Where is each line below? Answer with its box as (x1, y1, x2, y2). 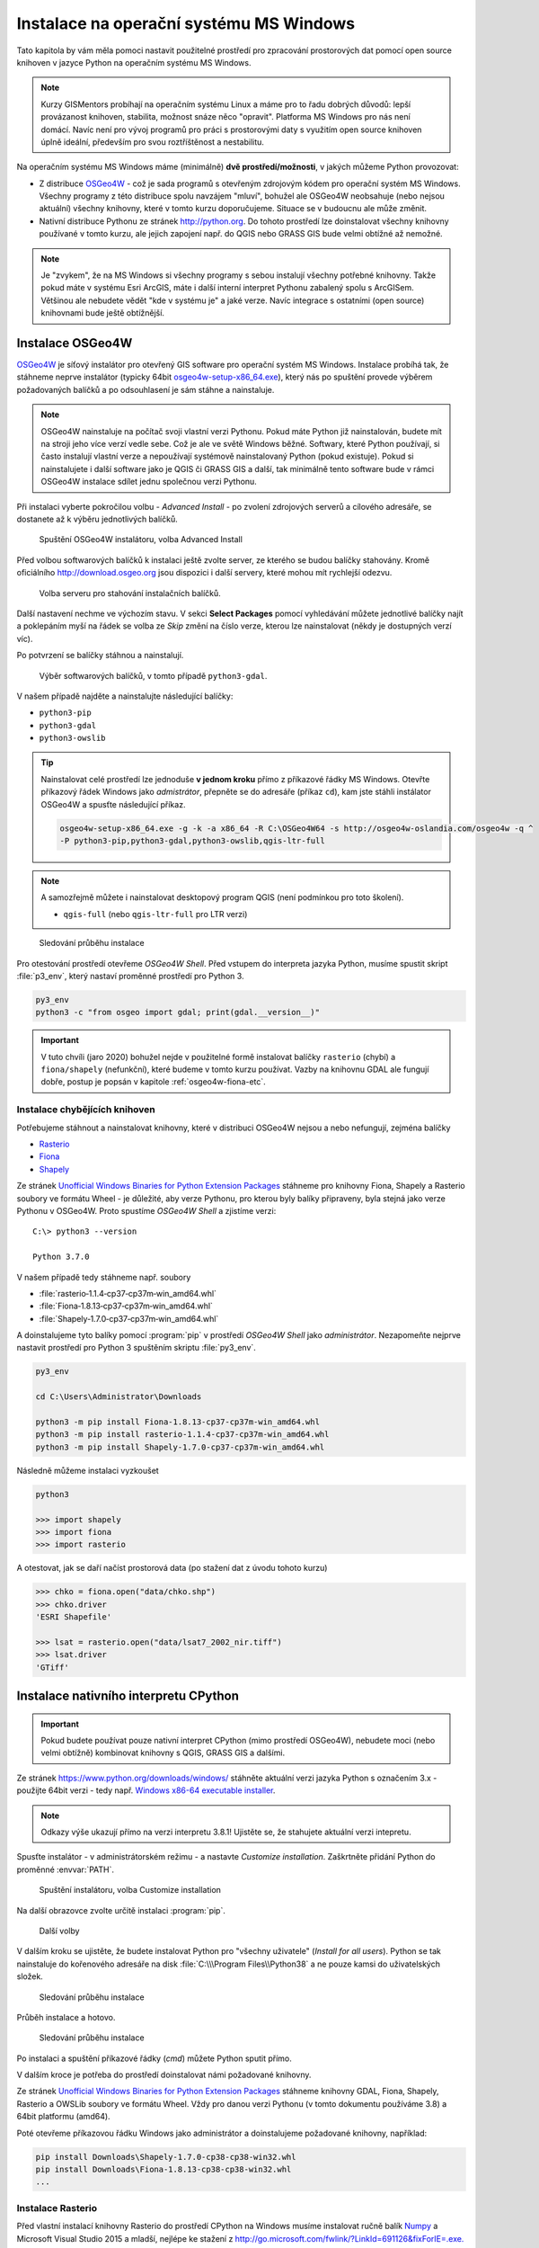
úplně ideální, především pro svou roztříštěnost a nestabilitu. (40, 136, 265, 147)
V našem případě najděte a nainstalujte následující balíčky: (16, 691, 234, 701)
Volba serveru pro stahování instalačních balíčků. (39, 587, 222, 598)
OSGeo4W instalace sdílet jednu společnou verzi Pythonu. (40, 477, 258, 487)
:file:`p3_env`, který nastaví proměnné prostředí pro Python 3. (16, 970, 244, 981)
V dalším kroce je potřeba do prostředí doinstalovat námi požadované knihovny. (16, 2069, 312, 2081)
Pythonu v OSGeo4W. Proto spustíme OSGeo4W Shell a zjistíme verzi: (16, 1205, 277, 1216)
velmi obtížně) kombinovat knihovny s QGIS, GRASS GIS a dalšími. (40, 1747, 286, 1758)
